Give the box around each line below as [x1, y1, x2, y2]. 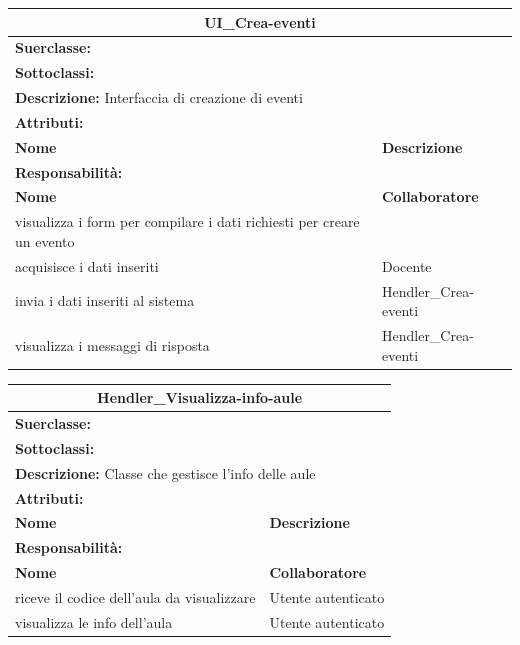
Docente [381, 255, 432, 276]
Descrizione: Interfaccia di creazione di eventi [15, 87, 303, 108]
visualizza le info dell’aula [15, 611, 173, 632]
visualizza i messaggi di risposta [15, 334, 210, 355]
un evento [15, 230, 75, 251]
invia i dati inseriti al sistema [15, 290, 195, 311]
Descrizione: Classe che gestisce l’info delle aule [15, 462, 316, 483]
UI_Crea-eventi [204, 11, 316, 32]
